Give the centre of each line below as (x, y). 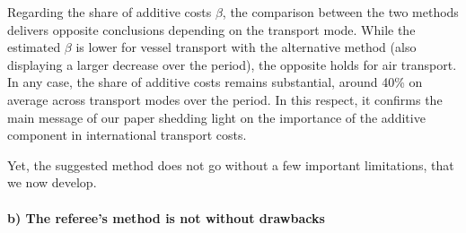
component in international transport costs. (127, 135)
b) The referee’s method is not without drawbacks (166, 217)
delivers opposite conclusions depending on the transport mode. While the (211, 29)
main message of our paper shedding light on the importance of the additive (216, 117)
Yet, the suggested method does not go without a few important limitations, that (231, 164)
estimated (34, 47)
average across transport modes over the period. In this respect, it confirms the (225, 99)
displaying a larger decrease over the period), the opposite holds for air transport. (232, 64)
